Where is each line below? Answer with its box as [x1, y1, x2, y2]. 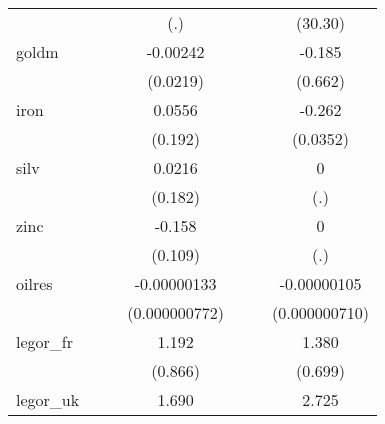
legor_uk [16, 388, 80, 411]
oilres [16, 272, 53, 295]
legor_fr [16, 330, 73, 353]
